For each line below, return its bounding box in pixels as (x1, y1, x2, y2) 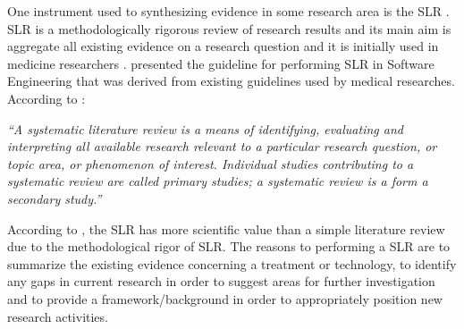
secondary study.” (7, 189, 102, 207)
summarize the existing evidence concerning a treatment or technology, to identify (7, 254, 457, 273)
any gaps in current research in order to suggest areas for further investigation (7, 272, 435, 291)
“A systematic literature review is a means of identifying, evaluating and (7, 119, 403, 138)
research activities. (7, 307, 108, 325)
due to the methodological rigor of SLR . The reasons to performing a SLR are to (7, 237, 451, 256)
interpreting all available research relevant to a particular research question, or (7, 137, 437, 156)
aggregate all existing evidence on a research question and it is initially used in (7, 37, 439, 55)
